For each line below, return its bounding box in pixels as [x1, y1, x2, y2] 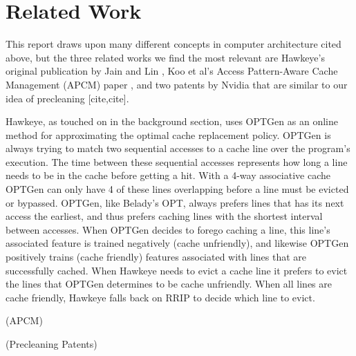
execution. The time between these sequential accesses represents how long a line [6, 154, 348, 169]
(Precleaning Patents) [6, 337, 97, 350]
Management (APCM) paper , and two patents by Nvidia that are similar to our [6, 77, 348, 91]
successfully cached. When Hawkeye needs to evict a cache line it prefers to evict [6, 263, 348, 277]
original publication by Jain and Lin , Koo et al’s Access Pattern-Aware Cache [6, 64, 338, 78]
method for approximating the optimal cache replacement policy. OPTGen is [6, 127, 331, 142]
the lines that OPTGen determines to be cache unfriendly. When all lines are [6, 277, 332, 291]
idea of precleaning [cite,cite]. [6, 91, 129, 105]
